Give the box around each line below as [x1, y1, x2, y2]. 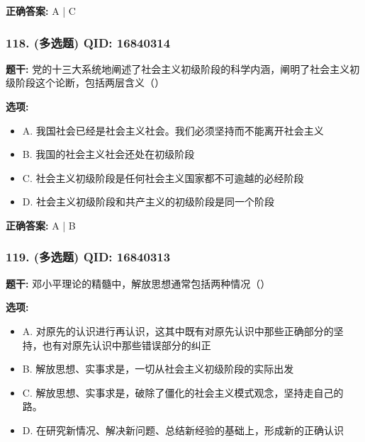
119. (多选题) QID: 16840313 [6, 248, 171, 266]
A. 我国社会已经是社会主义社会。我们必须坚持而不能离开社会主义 [22, 123, 324, 137]
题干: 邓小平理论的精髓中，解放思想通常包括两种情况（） [6, 276, 271, 290]
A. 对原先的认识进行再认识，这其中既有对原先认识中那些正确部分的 [22, 323, 334, 338]
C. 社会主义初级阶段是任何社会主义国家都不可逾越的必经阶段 [22, 170, 304, 185]
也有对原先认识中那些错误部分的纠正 [42, 337, 211, 352]
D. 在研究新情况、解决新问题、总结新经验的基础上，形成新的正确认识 [22, 422, 344, 437]
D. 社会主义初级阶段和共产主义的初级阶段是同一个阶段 [22, 194, 275, 209]
